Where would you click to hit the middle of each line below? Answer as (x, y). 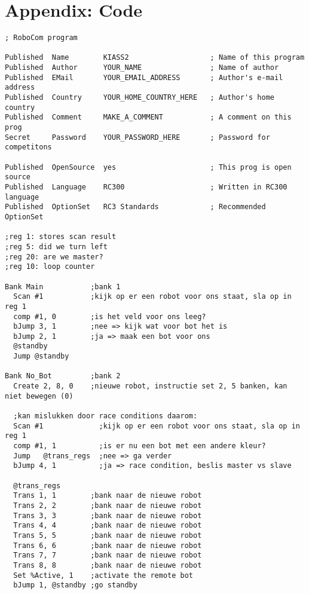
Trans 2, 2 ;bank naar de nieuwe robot (108, 505)
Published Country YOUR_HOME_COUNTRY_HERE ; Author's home (140, 98)
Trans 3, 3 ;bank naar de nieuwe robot (108, 515)
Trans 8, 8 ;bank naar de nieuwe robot (108, 565)
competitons (28, 147)
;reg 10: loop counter (50, 267)
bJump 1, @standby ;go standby (75, 585)
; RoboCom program (41, 38)
